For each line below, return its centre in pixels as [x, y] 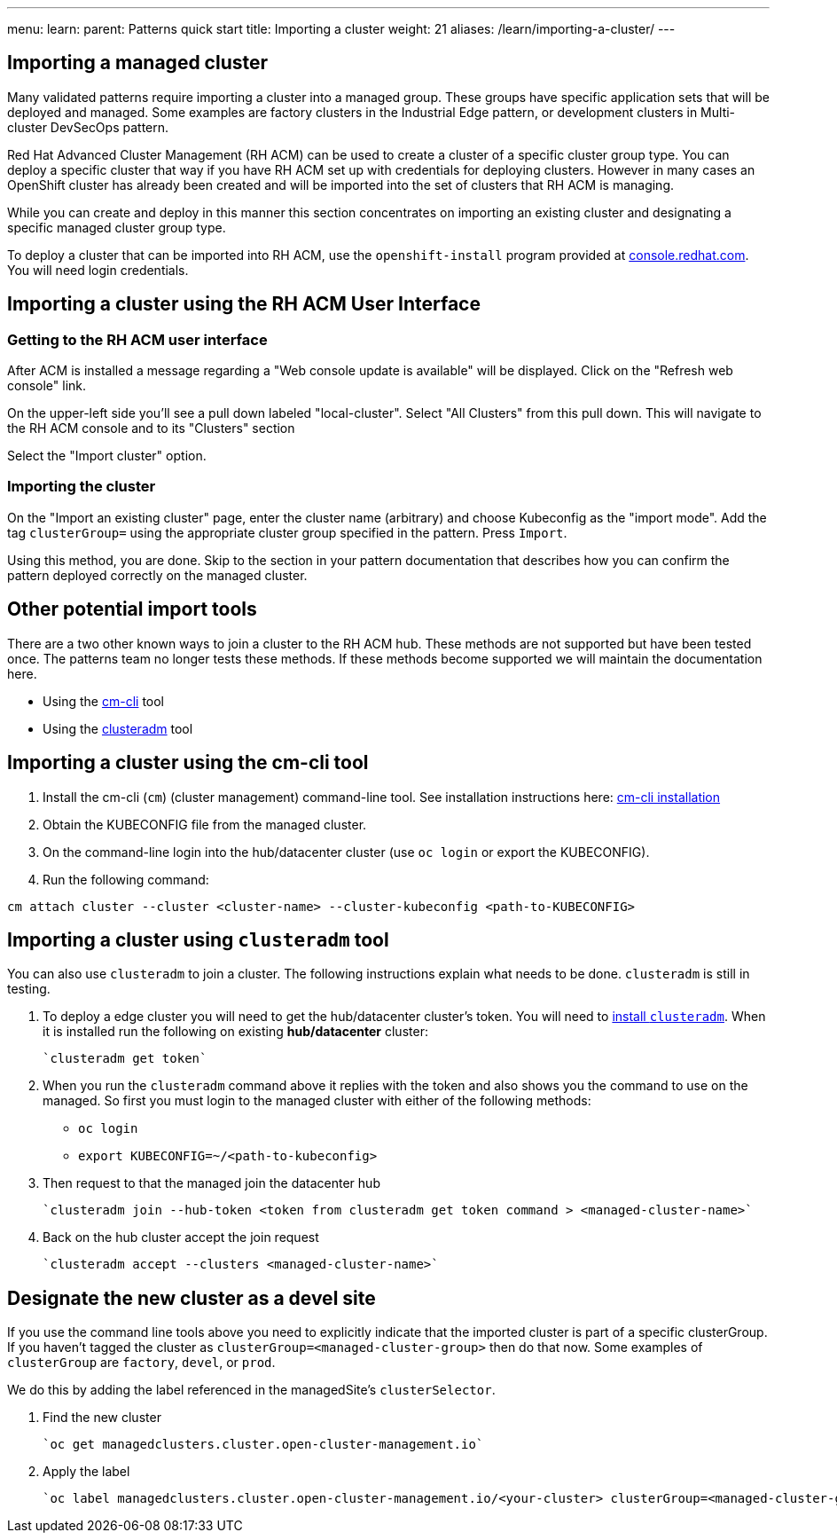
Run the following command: [126, 879]
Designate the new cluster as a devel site [192, 1298]
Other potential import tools [132, 609]
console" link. [47, 386]
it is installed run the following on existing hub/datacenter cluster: [235, 1032]
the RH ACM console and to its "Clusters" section [151, 428]
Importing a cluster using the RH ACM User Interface [244, 304]
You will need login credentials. [98, 270]
